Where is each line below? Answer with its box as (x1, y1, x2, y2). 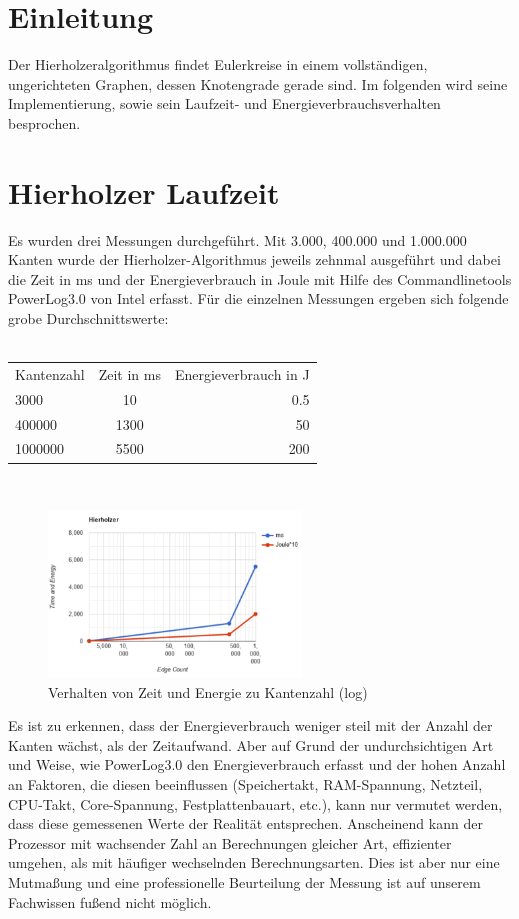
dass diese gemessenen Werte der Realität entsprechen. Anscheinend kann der (8, 813, 483, 834)
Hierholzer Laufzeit (8, 171, 280, 212)
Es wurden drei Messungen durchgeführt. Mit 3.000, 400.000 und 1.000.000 (8, 229, 467, 250)
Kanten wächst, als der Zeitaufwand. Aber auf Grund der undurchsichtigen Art (8, 734, 494, 755)
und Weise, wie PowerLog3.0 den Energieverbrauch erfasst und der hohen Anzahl (8, 754, 506, 775)
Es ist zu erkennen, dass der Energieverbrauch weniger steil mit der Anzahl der (8, 715, 493, 736)
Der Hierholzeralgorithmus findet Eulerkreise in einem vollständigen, (8, 54, 428, 75)
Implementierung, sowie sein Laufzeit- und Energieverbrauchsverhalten (8, 93, 441, 114)
